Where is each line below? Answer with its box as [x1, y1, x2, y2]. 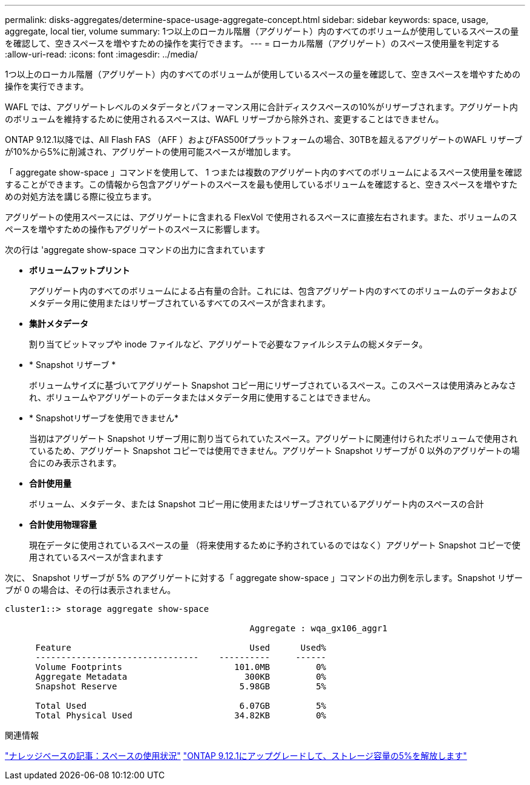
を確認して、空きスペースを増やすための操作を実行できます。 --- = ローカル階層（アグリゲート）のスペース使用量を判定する [5, 38, 500, 48]
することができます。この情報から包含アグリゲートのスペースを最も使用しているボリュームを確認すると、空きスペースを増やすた [5, 179, 518, 189]
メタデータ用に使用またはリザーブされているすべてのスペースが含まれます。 [29, 298, 331, 308]
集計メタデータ [29, 318, 88, 329]
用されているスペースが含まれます [29, 552, 163, 562]
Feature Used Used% [35, 643, 327, 652]
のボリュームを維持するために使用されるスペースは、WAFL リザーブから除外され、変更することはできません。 [5, 114, 444, 124]
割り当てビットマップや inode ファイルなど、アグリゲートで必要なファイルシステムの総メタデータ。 [29, 339, 428, 349]
